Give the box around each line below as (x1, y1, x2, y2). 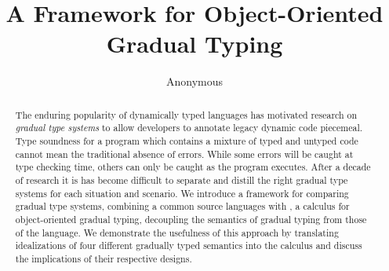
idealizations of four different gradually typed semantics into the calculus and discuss (15, 239, 362, 252)
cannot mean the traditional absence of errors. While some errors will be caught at (15, 147, 354, 160)
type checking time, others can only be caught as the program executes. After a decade (15, 160, 371, 174)
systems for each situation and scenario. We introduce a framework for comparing (15, 186, 349, 200)
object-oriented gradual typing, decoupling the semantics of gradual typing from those (15, 212, 367, 225)
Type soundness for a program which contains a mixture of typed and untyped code (15, 134, 358, 148)
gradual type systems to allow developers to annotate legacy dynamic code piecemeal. (15, 121, 363, 134)
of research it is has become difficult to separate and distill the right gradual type (15, 173, 348, 186)
